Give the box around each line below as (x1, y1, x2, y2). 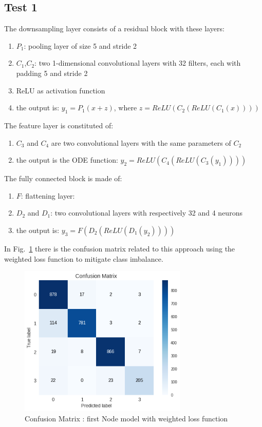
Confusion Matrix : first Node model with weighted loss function (25, 413, 228, 423)
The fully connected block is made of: (4, 173, 122, 184)
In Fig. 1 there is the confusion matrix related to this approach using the (4, 243, 235, 254)
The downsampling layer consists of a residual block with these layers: (4, 23, 224, 34)
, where (114, 102, 137, 113)
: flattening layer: (21, 190, 75, 201)
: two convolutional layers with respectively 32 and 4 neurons (50, 207, 242, 218)
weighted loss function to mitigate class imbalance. (4, 253, 163, 264)
